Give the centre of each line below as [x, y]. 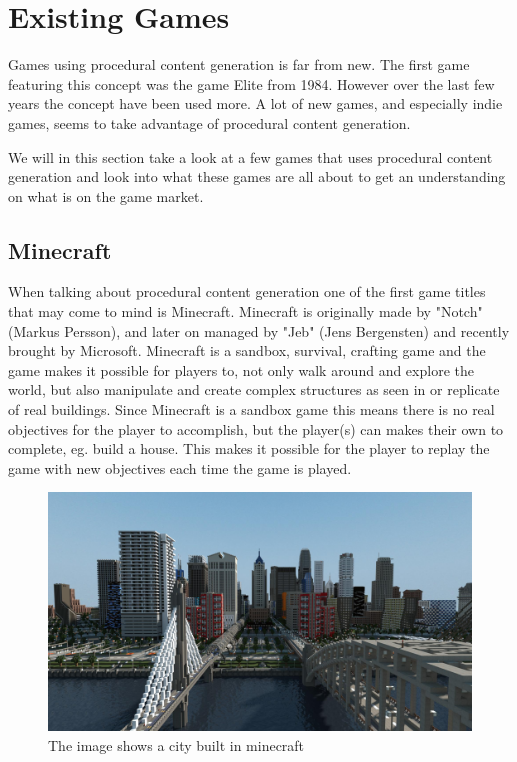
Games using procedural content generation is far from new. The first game [239, 64]
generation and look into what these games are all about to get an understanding [257, 176]
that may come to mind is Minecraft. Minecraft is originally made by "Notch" [245, 311]
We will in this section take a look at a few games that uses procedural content [250, 156]
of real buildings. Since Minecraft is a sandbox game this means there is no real [251, 409]
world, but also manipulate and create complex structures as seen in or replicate [254, 389]
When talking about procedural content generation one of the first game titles [247, 291]
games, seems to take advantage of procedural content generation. [209, 122]
